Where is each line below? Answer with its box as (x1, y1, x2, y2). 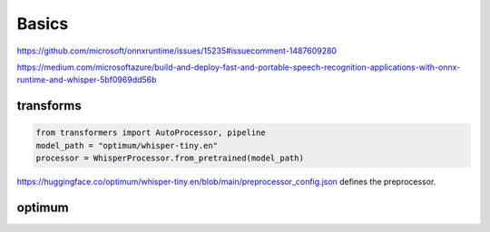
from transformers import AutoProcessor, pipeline (35, 128, 267, 138)
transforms (16, 98, 82, 113)
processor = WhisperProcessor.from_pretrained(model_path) (35, 153, 304, 163)
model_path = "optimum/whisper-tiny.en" (35, 140, 218, 150)
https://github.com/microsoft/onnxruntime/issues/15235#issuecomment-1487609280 (16, 45, 338, 56)
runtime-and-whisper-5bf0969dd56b (16, 74, 157, 85)
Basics (16, 14, 69, 34)
